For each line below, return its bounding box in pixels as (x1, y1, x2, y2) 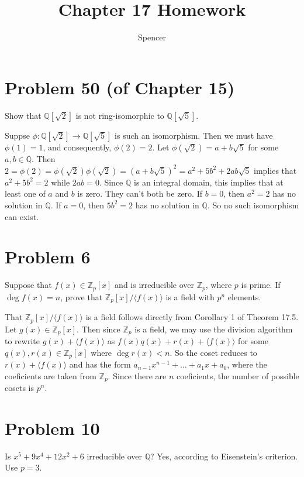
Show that (5, 109, 42, 121)
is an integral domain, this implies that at (133, 176, 284, 188)
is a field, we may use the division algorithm (134, 322, 293, 335)
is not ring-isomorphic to (75, 109, 164, 121)
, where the (227, 358, 267, 370)
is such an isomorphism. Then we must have (115, 129, 273, 141)
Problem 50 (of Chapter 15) (5, 75, 235, 99)
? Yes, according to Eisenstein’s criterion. (150, 449, 298, 462)
